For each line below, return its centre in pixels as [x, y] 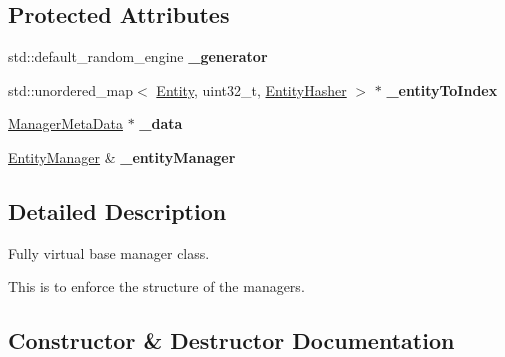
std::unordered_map [71, 89]
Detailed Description [117, 210]
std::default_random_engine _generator [138, 56]
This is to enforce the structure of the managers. [156, 286]
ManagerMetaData [65, 123]
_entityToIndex [442, 89]
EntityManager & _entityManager [122, 156]
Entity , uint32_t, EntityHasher [251, 89]
